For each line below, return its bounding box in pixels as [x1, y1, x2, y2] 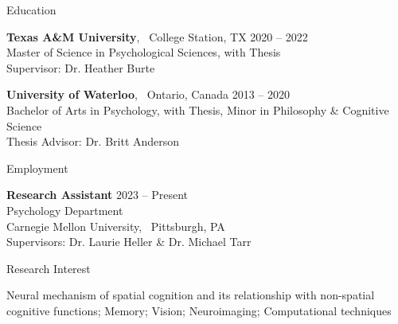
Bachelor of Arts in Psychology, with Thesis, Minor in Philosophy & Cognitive [6, 101, 389, 118]
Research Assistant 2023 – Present [6, 186, 189, 203]
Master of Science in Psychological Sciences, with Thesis [6, 44, 281, 61]
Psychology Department [6, 201, 123, 218]
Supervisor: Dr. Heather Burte [6, 59, 155, 76]
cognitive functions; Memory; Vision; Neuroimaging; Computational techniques [6, 302, 392, 318]
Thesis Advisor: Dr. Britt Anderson [6, 133, 180, 150]
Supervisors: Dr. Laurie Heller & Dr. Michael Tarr [6, 233, 252, 250]
